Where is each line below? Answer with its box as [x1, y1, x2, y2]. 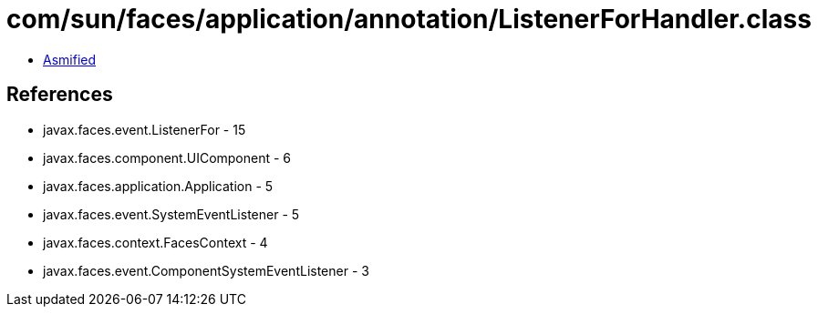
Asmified [43, 51, 97, 67]
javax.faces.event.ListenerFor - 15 [43, 121, 246, 137]
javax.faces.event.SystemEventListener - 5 [43, 206, 300, 222]
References [6, 83, 113, 106]
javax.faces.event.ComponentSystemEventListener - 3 [43, 262, 369, 279]
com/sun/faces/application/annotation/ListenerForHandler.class [6, 4, 812, 35]
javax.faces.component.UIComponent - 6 [43, 149, 292, 166]
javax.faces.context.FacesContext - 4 [43, 234, 268, 250]
